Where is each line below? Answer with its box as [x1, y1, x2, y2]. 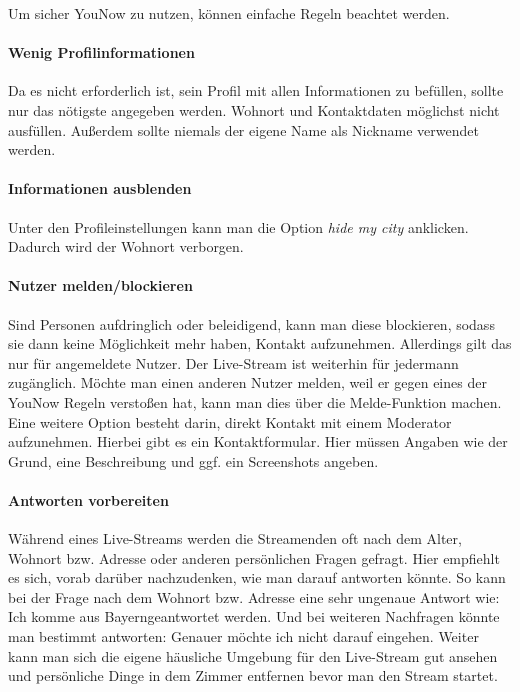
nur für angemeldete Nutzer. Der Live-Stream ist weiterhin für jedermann [8, 352, 459, 373]
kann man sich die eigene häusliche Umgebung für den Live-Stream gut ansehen [8, 645, 498, 666]
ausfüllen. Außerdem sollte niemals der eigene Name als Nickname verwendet [8, 119, 479, 140]
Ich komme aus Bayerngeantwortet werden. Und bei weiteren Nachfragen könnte [8, 606, 500, 627]
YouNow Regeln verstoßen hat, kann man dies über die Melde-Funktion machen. [8, 391, 502, 412]
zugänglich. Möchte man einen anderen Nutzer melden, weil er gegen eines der [8, 372, 487, 393]
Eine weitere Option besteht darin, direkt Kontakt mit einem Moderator [8, 411, 452, 432]
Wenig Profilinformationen [8, 42, 195, 63]
